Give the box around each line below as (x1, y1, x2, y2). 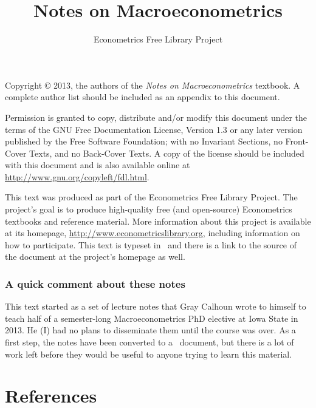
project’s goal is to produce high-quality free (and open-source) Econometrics (5, 203, 292, 216)
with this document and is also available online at (5, 158, 190, 171)
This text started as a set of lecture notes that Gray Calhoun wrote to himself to (5, 300, 306, 313)
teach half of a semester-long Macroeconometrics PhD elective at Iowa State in (5, 311, 298, 324)
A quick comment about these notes (5, 276, 185, 291)
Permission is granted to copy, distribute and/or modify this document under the (5, 110, 307, 123)
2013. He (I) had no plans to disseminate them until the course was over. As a (5, 324, 296, 336)
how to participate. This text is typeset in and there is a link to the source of (5, 238, 297, 251)
